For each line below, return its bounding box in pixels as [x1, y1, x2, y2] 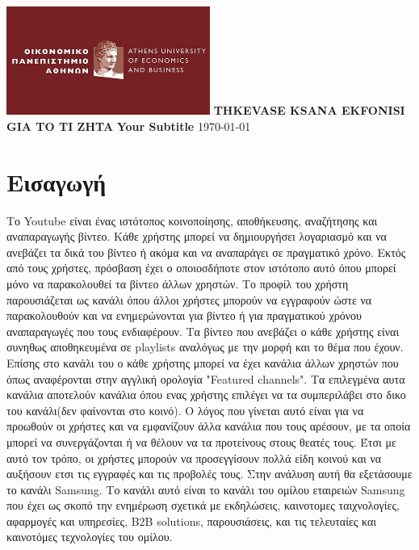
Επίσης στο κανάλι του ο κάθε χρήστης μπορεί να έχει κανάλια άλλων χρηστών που [6, 354, 399, 371]
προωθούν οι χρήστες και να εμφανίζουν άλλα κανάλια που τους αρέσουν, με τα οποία [6, 418, 411, 435]
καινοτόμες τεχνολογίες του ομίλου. [6, 528, 173, 545]
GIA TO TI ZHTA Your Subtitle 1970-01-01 [6, 117, 251, 134]
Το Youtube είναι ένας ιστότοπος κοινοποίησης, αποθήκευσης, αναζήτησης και [6, 212, 378, 229]
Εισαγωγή [6, 165, 107, 198]
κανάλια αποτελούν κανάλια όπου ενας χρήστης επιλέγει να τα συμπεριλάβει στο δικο [6, 386, 406, 403]
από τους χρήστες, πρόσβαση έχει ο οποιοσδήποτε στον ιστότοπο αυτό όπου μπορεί [6, 259, 396, 276]
